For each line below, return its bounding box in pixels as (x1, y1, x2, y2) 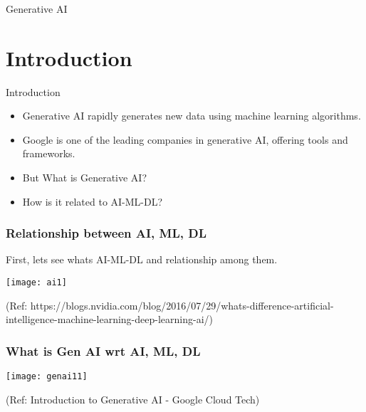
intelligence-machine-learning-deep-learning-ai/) (6, 312, 213, 327)
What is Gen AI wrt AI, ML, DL (6, 342, 201, 359)
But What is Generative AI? (22, 170, 147, 185)
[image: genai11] (6, 371, 88, 382)
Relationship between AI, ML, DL (6, 224, 206, 242)
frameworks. (22, 146, 75, 161)
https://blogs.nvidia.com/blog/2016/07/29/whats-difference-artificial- (30, 297, 334, 312)
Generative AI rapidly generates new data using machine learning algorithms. (22, 108, 361, 123)
